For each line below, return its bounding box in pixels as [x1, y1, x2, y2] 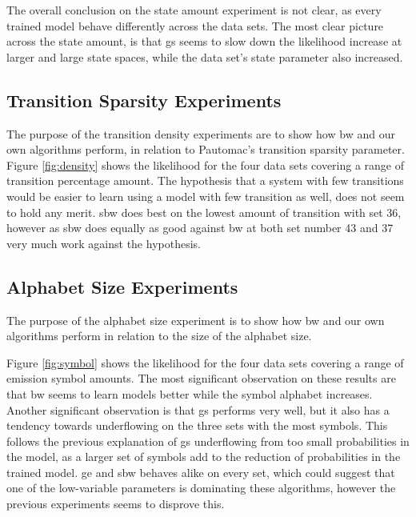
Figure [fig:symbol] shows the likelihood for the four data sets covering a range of [6, 354, 404, 371]
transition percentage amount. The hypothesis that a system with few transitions [6, 172, 404, 189]
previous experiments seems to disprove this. [6, 495, 225, 512]
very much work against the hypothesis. [6, 234, 201, 251]
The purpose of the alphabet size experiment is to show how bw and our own [6, 311, 385, 328]
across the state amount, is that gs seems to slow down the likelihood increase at [6, 33, 402, 50]
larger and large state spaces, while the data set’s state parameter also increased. [6, 48, 403, 65]
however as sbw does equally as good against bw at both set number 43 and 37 [6, 219, 394, 236]
